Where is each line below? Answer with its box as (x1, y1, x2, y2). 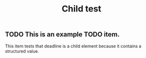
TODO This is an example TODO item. (5, 30, 120, 39)
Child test (61, 3, 102, 14)
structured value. (5, 48, 39, 54)
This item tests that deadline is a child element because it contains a (5, 43, 142, 49)
